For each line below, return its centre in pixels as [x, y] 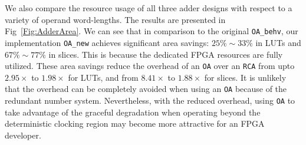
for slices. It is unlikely [245, 77]
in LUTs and [278, 42]
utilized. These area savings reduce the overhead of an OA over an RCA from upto [150, 66]
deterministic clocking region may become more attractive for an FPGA [135, 123]
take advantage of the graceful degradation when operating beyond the [133, 112]
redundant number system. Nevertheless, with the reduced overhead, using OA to [150, 100]
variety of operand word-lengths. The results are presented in [115, 19]
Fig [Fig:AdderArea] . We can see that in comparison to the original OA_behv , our [152, 31]
